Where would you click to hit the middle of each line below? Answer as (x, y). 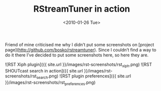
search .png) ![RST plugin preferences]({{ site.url (84, 76)
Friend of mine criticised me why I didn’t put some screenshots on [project (80, 44)
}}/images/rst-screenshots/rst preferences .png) (50, 83)
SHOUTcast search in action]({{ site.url (44, 71)
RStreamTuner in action (82, 9)
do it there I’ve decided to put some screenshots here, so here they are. (77, 55)
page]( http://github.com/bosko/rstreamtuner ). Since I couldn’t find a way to (81, 50)
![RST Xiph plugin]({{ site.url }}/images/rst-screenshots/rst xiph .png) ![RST (79, 65)
